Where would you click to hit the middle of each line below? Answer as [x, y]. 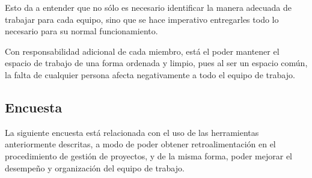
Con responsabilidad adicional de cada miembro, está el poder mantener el [142, 51]
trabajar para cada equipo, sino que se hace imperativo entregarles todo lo [142, 19]
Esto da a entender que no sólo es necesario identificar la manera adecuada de [148, 7]
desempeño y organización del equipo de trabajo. [95, 167]
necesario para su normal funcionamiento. [81, 31]
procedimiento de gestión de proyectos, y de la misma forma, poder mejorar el [148, 155]
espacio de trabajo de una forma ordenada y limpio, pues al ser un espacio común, [156, 63]
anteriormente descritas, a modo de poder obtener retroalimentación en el [140, 144]
